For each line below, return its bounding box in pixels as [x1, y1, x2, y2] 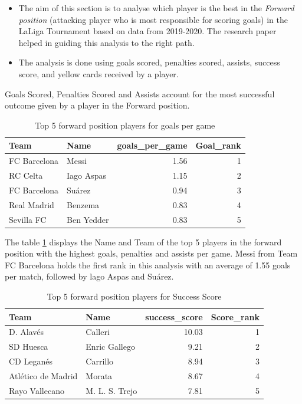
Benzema [67, 198, 100, 211]
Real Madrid [9, 198, 54, 211]
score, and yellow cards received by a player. [18, 67, 179, 80]
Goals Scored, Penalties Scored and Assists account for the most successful [5, 87, 275, 100]
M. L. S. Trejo [86, 384, 137, 396]
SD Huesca [9, 340, 48, 353]
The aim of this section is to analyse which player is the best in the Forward [18, 2, 294, 14]
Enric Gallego [86, 340, 135, 353]
